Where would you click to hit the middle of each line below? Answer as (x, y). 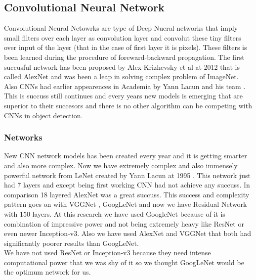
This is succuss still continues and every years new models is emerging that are (124, 96)
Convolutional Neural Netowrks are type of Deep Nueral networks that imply (121, 28)
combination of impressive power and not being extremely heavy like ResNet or (124, 223)
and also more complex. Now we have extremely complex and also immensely (121, 165)
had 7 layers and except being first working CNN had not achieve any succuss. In (127, 185)
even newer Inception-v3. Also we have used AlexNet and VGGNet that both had (128, 233)
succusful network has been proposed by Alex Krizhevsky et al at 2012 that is (122, 67)
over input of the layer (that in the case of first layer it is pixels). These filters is (126, 47)
